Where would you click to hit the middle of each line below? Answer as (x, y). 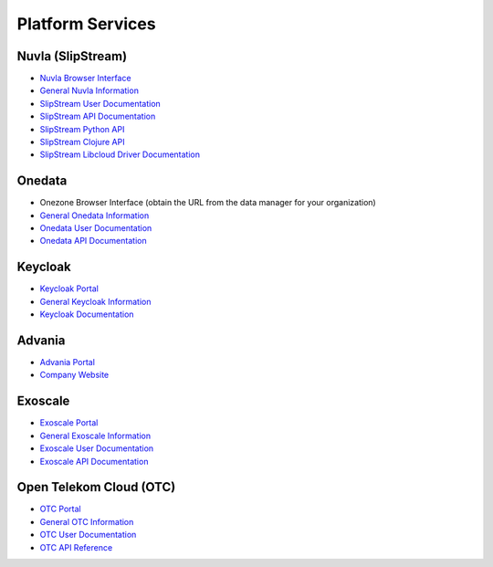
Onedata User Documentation (96, 228)
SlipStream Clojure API (82, 142)
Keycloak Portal (69, 289)
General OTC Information (87, 521)
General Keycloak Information (95, 301)
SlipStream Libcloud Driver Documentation (120, 154)
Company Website (74, 375)
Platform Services (86, 24)
